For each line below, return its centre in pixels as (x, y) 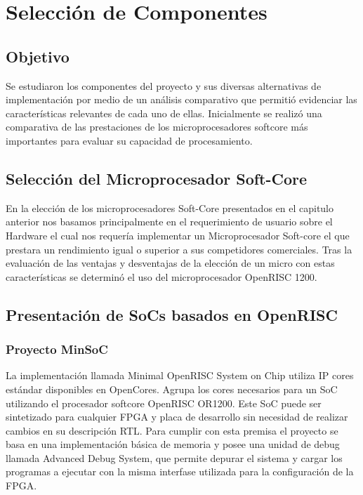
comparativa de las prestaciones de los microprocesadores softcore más (157, 127)
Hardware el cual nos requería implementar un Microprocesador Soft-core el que (178, 235)
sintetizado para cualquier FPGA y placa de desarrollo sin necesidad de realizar (177, 417)
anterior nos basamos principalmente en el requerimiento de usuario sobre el (169, 222)
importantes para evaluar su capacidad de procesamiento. (129, 140)
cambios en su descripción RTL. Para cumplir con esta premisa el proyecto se (172, 430)
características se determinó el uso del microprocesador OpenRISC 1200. (161, 276)
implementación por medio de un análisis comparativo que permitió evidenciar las (181, 99)
